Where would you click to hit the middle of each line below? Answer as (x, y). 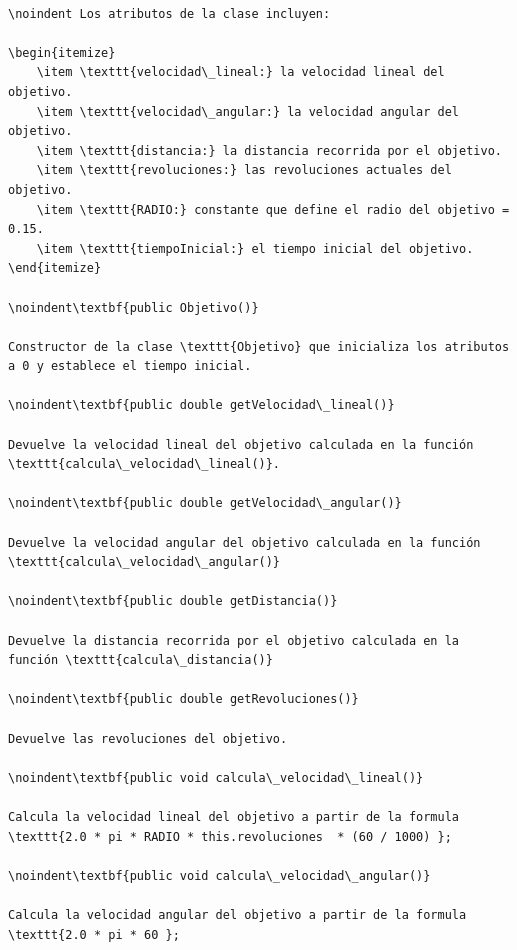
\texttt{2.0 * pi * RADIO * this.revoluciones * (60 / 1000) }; (230, 836)
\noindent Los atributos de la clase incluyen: (169, 13)
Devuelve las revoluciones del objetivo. (148, 738)
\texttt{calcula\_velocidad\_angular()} (144, 562)
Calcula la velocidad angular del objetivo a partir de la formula (237, 914)
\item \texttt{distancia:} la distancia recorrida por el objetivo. (269, 150)
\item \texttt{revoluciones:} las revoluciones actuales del (244, 170)
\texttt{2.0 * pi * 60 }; (94, 934)
